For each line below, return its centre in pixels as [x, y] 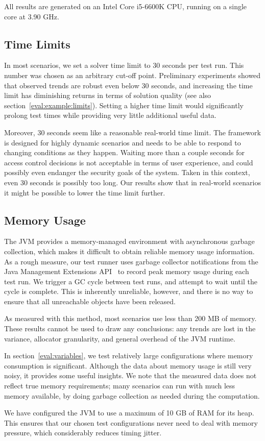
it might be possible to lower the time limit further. [85, 192]
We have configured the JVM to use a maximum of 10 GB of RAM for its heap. [129, 413]
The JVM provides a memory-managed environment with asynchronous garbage [129, 241]
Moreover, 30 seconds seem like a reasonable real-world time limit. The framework [132, 132]
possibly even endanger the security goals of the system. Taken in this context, [127, 172]
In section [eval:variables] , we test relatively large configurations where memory [129, 356]
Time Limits [37, 44]
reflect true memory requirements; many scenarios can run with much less [120, 386]
